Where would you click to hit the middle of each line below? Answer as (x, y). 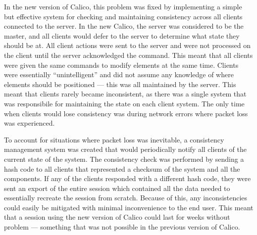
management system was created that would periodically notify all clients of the (125, 149)
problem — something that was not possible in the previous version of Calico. (122, 227)
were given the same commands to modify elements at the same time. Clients (121, 65)
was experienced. (29, 123)
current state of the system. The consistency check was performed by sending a (124, 159)
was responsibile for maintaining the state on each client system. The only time (124, 103)
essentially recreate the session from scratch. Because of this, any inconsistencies (126, 198)
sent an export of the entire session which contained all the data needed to (117, 188)
